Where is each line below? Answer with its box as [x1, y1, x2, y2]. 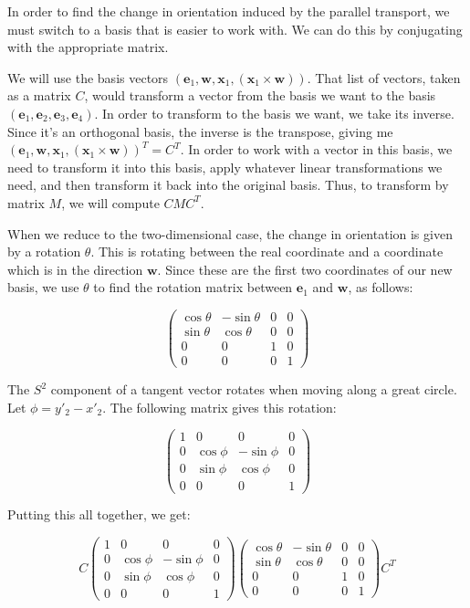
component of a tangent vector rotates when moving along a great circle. [50, 380, 457, 399]
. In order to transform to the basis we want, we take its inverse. [94, 103, 454, 122]
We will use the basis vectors [7, 68, 169, 87]
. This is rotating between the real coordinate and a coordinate [90, 242, 444, 261]
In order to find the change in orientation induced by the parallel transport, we [7, 2, 450, 20]
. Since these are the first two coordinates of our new [157, 259, 453, 278]
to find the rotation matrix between [93, 278, 293, 297]
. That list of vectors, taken [307, 68, 461, 87]
